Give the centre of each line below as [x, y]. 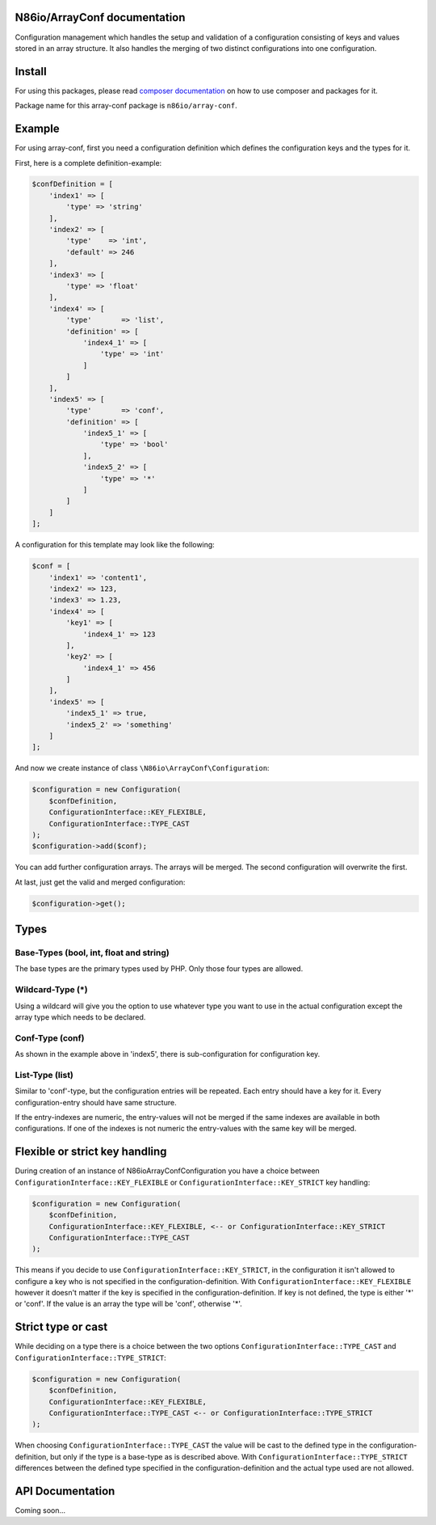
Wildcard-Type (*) [51, 990]
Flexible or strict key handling [91, 1152]
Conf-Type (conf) [50, 1037]
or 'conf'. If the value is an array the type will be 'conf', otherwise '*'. [128, 1304]
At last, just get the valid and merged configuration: [100, 882]
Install [31, 72]
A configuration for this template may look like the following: [115, 545]
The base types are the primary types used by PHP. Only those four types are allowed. [159, 969]
